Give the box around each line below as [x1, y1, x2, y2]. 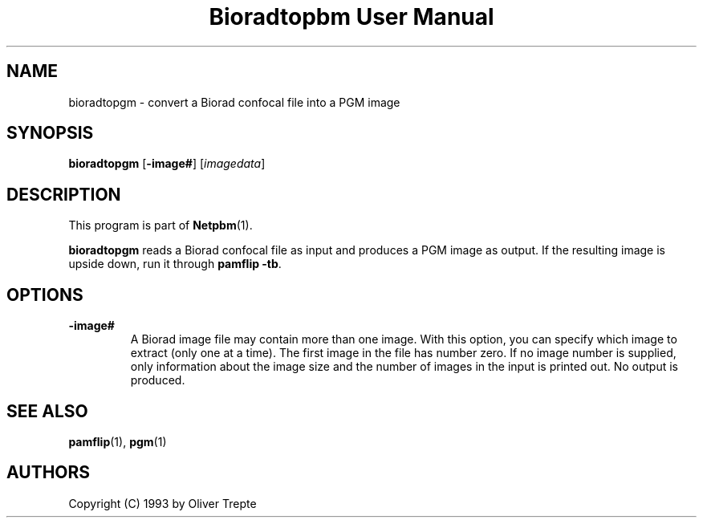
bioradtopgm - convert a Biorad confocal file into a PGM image [68, 95, 400, 109]
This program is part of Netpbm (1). [68, 218, 253, 233]
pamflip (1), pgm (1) [68, 434, 167, 449]
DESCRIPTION [6, 184, 121, 205]
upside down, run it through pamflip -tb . [68, 257, 282, 271]
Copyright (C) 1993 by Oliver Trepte [68, 496, 257, 510]
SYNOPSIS [6, 123, 94, 144]
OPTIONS [6, 284, 83, 305]
